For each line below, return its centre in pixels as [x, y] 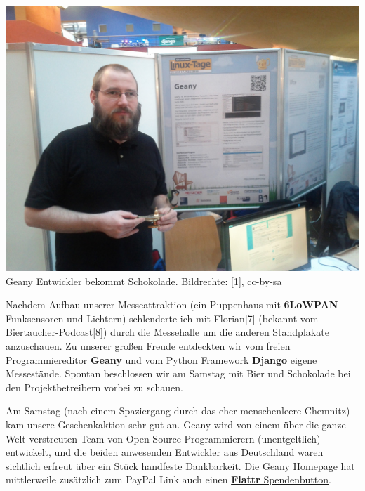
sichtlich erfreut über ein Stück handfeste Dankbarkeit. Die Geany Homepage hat [180, 465]
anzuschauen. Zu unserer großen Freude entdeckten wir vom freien [148, 345]
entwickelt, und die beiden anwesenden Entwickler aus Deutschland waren [165, 452]
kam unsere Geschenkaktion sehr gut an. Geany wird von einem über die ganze [176, 424]
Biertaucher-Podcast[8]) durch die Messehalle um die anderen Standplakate [167, 332]
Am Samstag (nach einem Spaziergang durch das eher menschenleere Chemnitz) [178, 411]
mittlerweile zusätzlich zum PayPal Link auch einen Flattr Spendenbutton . [168, 479]
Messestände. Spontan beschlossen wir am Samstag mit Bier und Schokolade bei [178, 373]
